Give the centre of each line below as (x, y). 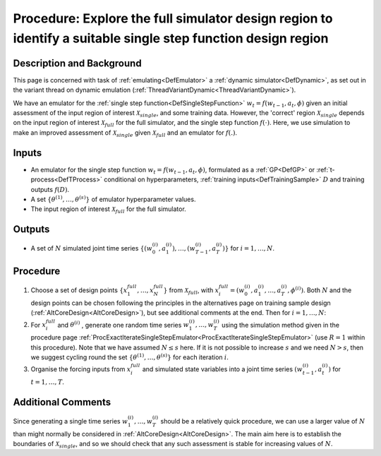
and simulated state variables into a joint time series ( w (223, 369)
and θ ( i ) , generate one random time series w (123, 324)
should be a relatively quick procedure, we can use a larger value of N (263, 421)
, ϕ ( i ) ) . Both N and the (319, 290)
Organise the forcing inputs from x (81, 369)
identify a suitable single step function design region (171, 38)
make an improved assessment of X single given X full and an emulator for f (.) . (125, 133)
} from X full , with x (191, 291)
